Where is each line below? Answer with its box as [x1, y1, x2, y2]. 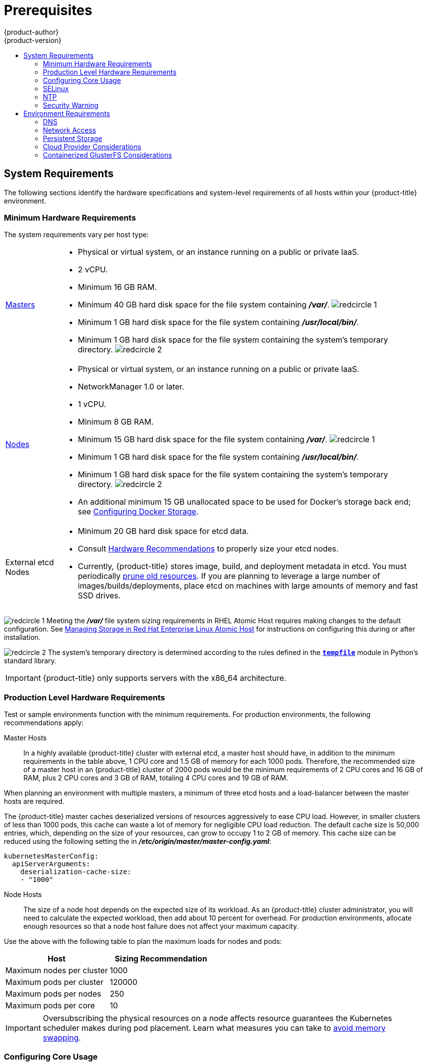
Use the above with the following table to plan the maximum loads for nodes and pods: [4, 937, 282, 946]
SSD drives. [78, 591, 121, 601]
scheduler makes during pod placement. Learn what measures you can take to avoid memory [42, 1023, 386, 1033]
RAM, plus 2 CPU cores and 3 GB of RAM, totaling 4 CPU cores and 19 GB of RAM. [23, 774, 289, 782]
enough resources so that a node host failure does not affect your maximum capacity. [23, 922, 299, 931]
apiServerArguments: [12, 860, 91, 868]
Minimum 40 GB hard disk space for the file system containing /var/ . [78, 300, 330, 310]
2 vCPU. [78, 265, 108, 275]
